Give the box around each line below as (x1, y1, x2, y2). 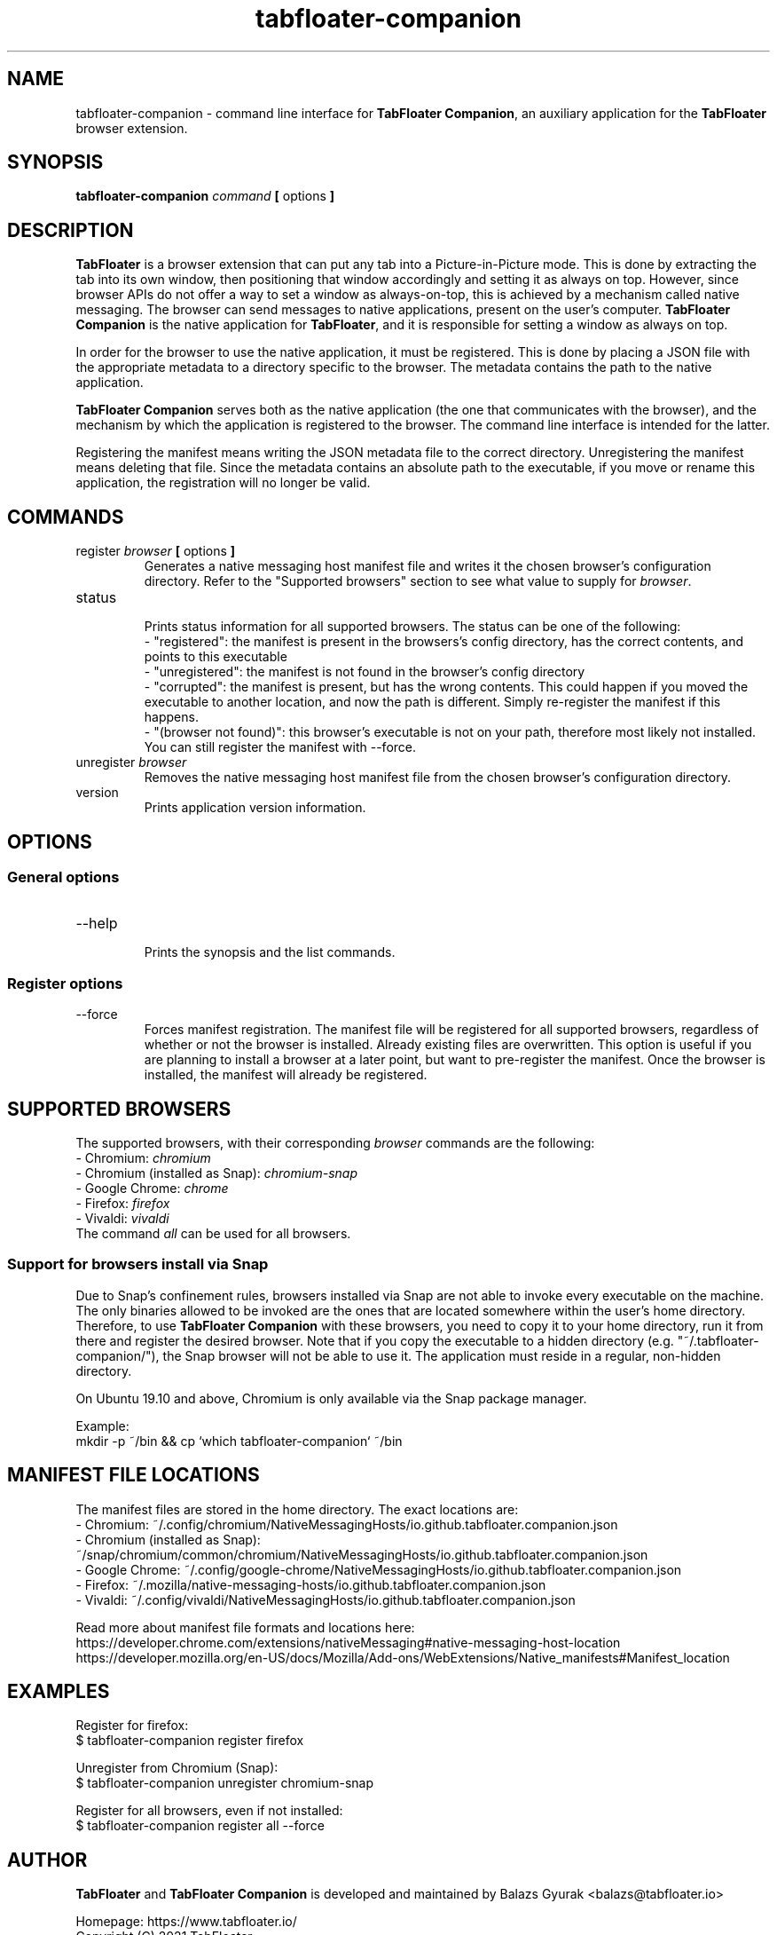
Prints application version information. (144, 800, 366, 816)
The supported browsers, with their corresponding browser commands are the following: (75, 1134, 595, 1150)
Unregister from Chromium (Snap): (75, 1760, 279, 1776)
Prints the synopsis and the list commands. (144, 944, 396, 960)
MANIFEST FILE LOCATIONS (7, 1464, 260, 1487)
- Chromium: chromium (75, 1149, 211, 1165)
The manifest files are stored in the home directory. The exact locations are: (75, 1501, 519, 1517)
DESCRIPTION (7, 218, 134, 241)
